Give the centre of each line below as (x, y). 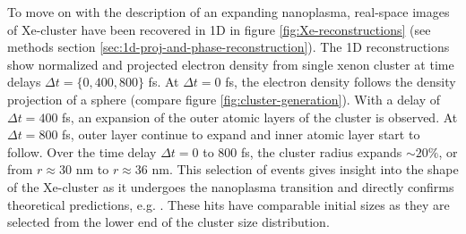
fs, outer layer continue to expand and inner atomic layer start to (241, 134)
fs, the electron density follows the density (341, 82)
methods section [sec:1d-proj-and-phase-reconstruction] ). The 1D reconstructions (229, 47)
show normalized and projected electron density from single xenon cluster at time (231, 64)
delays (24, 82)
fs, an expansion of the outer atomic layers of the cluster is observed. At (260, 117)
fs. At (164, 82)
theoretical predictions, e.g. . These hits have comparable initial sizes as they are (229, 204)
